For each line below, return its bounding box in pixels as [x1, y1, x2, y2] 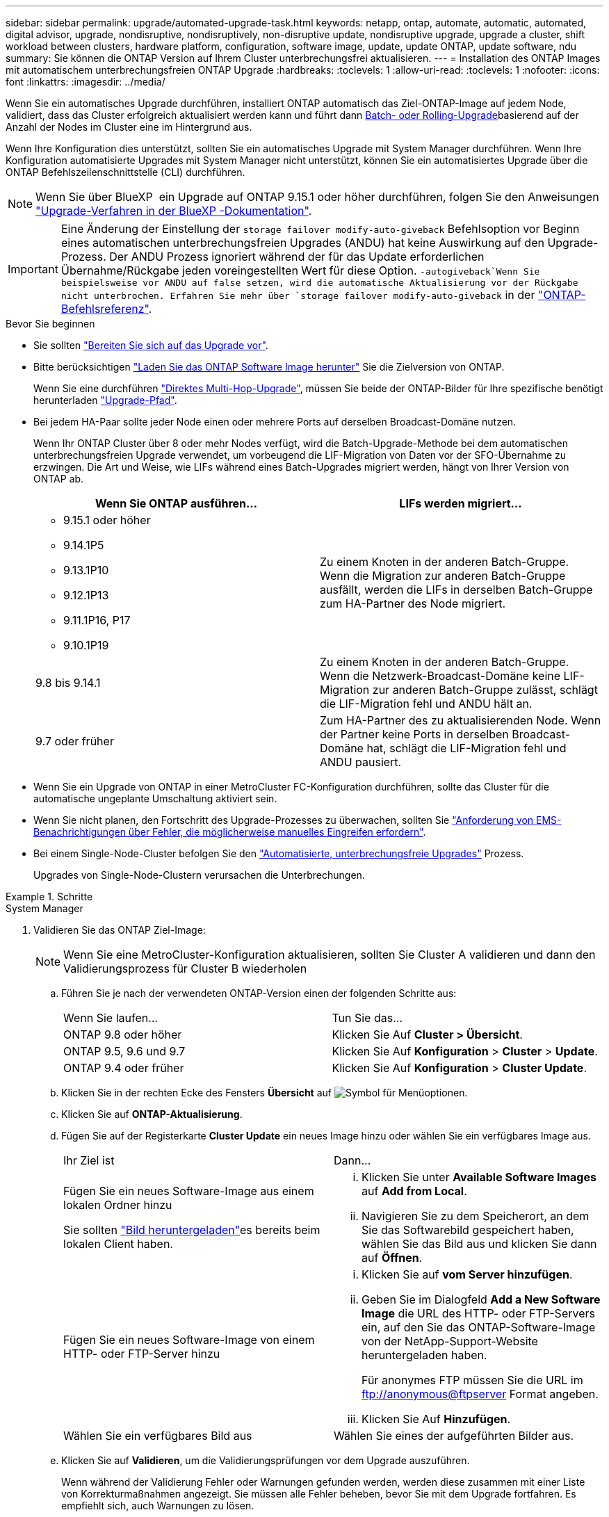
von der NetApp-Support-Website [362, 1334, 538, 1348]
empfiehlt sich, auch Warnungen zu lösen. [61, 1500, 254, 1511]
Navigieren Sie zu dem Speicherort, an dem [362, 1209, 590, 1223]
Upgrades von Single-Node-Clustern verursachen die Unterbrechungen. [33, 869, 365, 881]
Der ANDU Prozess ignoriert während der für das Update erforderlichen [109, 250, 485, 263]
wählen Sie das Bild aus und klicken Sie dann [362, 1237, 597, 1251]
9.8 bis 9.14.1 [35, 676, 101, 690]
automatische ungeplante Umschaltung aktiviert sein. [33, 793, 277, 804]
